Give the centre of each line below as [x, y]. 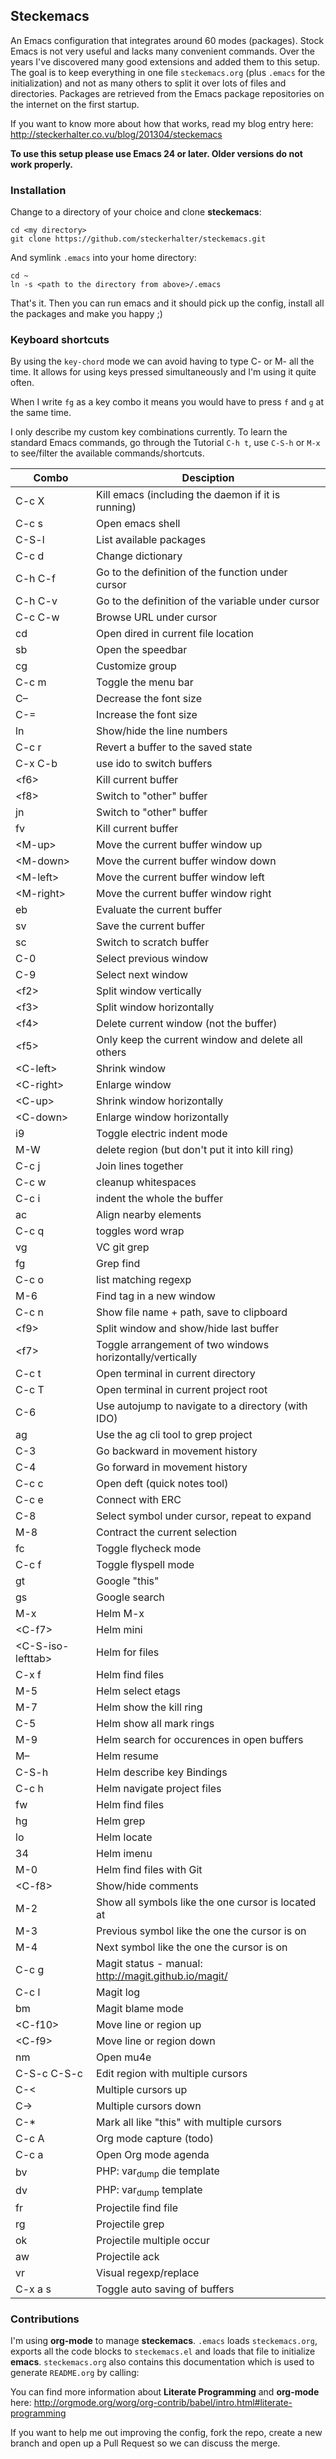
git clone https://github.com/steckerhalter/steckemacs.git [138, 239]
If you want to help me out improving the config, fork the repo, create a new [166, 2433]
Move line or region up [149, 2025]
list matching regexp [144, 1280]
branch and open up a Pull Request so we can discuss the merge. [145, 2443]
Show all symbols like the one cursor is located [206, 1902]
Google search [130, 1597]
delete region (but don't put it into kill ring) [195, 1150]
